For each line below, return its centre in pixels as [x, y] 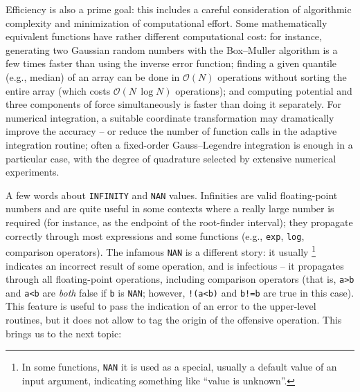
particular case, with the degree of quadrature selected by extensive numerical [171, 158]
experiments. [33, 172]
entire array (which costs [58, 90]
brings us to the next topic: [64, 333]
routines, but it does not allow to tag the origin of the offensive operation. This [174, 320]
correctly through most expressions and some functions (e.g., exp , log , [155, 235]
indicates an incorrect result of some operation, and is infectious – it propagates [175, 265]
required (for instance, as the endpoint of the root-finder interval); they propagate [179, 222]
